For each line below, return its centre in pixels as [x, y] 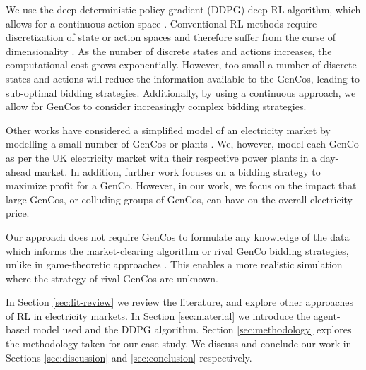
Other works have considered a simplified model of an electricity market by [168, 130]
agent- [327, 315]
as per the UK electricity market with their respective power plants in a [161, 157]
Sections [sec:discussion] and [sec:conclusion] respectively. [129, 357]
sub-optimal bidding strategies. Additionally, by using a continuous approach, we [181, 92]
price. [18, 213]
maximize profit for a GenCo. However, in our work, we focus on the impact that [181, 185]
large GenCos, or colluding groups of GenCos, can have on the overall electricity [179, 199]
